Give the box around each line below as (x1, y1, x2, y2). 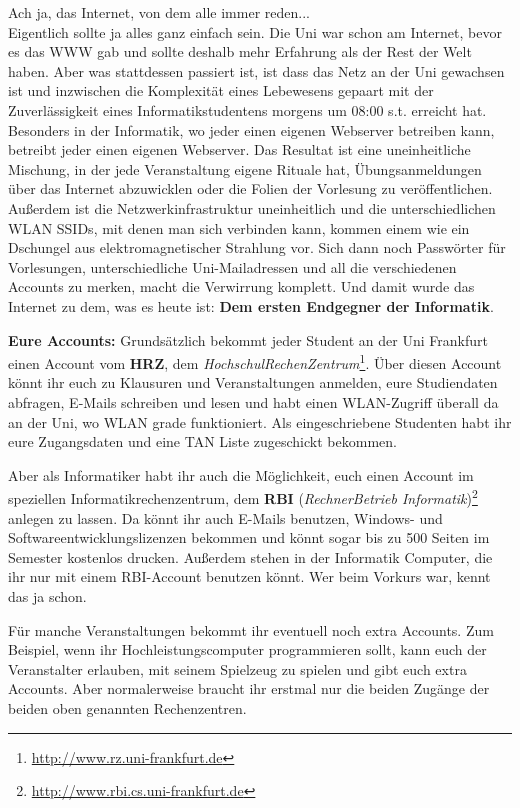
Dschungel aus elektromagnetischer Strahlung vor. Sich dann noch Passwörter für (8, 237, 506, 258)
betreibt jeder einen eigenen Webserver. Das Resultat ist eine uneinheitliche (8, 139, 471, 160)
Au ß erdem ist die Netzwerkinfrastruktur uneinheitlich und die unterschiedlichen (8, 197, 496, 218)
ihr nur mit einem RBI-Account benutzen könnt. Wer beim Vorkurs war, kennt (8, 566, 491, 587)
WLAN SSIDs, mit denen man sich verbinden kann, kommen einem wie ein (8, 217, 470, 238)
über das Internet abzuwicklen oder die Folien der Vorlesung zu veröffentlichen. (8, 178, 493, 199)
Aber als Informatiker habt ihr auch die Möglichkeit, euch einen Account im (8, 464, 474, 485)
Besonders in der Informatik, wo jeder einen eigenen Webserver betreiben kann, (8, 119, 495, 140)
